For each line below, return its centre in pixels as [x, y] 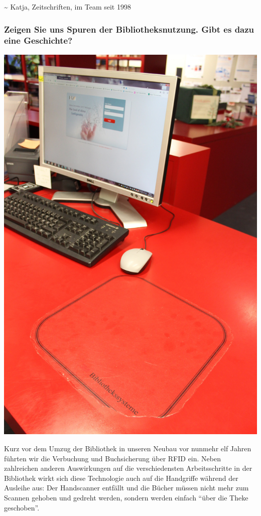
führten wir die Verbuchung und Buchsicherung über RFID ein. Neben [112, 458]
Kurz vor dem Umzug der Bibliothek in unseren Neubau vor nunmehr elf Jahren [128, 448]
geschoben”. [22, 507]
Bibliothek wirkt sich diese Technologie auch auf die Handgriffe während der [121, 478]
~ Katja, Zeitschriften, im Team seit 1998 [68, 7]
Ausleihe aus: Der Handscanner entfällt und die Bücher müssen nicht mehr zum [126, 488]
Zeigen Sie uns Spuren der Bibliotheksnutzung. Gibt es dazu [129, 29]
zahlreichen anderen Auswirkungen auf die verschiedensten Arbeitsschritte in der [128, 468]
